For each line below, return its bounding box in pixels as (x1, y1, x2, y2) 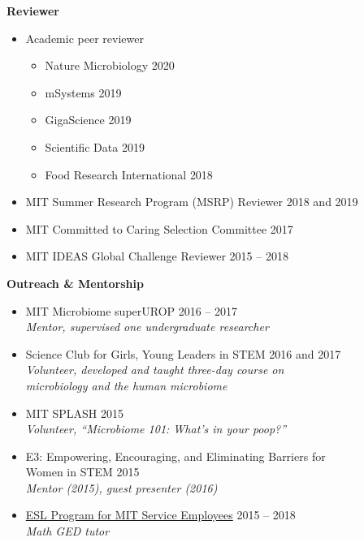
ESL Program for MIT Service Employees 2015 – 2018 (25, 506, 296, 523)
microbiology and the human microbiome (25, 376, 227, 394)
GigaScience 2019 (45, 111, 132, 128)
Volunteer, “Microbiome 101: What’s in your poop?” (25, 420, 287, 437)
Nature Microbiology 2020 (45, 57, 175, 74)
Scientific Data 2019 (45, 138, 145, 155)
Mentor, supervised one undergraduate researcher (25, 318, 269, 335)
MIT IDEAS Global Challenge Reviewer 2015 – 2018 (25, 247, 288, 265)
